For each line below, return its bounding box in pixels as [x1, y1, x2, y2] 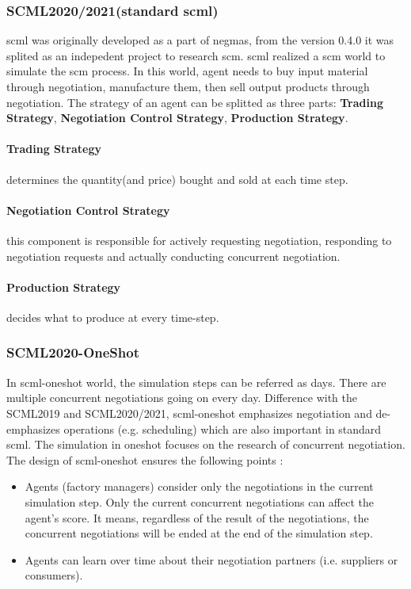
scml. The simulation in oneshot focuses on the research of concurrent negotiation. [6, 436, 405, 453]
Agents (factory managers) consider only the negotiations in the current [25, 478, 374, 495]
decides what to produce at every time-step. [6, 308, 219, 325]
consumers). [25, 567, 83, 583]
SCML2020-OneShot [6, 342, 139, 362]
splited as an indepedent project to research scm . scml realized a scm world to [6, 47, 386, 63]
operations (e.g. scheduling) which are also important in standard [63, 420, 382, 437]
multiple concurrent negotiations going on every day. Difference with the [6, 389, 357, 406]
